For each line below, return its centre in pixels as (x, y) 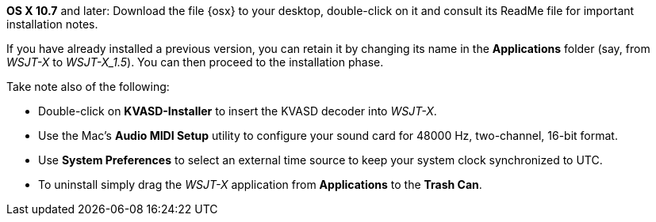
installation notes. (52, 24)
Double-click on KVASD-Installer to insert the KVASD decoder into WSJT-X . (238, 111)
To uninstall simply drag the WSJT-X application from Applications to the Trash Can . (260, 184)
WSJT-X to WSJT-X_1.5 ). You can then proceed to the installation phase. (195, 62)
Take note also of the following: (88, 87)
